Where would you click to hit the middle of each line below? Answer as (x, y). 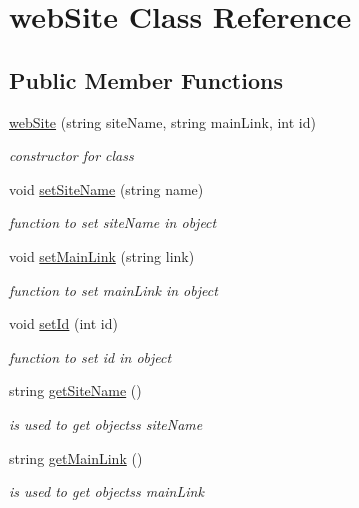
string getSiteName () (75, 390)
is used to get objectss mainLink (106, 491)
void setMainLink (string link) (102, 255)
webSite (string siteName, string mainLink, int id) (162, 121)
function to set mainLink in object (113, 289)
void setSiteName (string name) (106, 188)
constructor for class (71, 155)
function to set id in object (90, 356)
